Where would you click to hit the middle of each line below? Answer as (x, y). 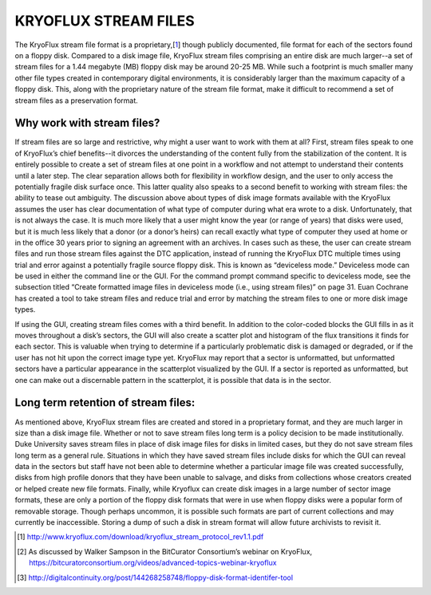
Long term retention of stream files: (105, 403)
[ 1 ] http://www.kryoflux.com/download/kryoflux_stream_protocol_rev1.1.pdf (140, 537)
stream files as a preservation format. (77, 100)
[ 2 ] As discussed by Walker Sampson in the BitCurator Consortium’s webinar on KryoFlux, (165, 551)
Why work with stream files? (87, 123)
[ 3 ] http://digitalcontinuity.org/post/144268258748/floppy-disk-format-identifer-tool (155, 577)
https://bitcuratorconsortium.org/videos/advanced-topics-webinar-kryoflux (153, 563)
